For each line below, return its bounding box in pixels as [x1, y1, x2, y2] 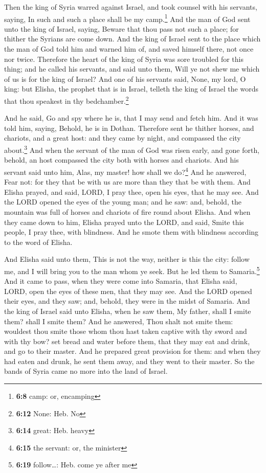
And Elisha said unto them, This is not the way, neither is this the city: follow [4, 254, 250, 264]
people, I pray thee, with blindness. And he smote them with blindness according [4, 227, 259, 237]
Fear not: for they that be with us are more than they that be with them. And [4, 176, 251, 187]
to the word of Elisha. [4, 236, 73, 247]
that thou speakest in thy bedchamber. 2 [4, 94, 129, 106]
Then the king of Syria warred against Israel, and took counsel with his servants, [4, 2, 257, 12]
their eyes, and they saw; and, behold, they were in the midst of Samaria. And [4, 296, 250, 306]
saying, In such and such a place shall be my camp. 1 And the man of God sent [4, 12, 251, 24]
